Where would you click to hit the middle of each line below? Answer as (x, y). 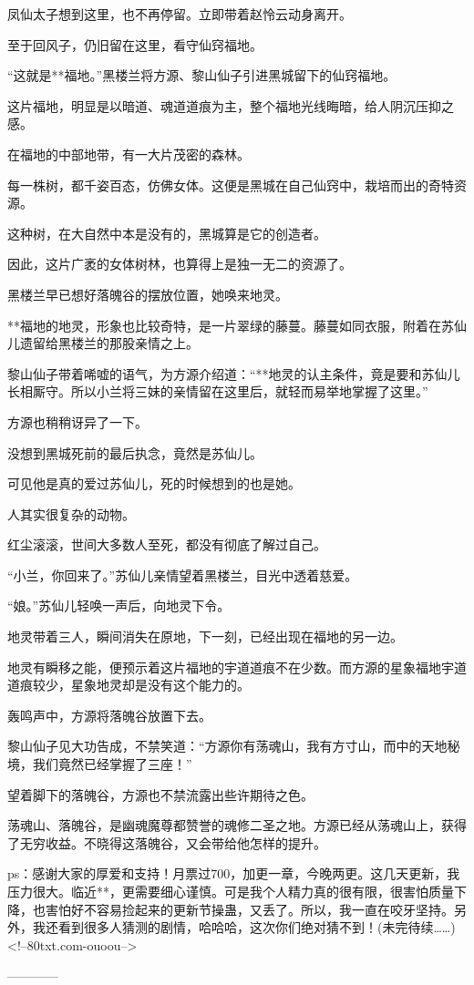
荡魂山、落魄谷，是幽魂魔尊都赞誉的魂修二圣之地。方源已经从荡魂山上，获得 (237, 825)
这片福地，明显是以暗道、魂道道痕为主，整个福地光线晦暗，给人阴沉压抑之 (231, 105)
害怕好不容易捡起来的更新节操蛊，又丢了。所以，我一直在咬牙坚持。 (249, 909)
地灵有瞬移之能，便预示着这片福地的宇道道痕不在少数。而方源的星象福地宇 (231, 667)
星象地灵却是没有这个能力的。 (160, 685)
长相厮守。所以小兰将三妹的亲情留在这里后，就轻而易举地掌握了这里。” (218, 391)
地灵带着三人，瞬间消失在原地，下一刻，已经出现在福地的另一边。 (205, 636)
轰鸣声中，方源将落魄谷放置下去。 (109, 715)
